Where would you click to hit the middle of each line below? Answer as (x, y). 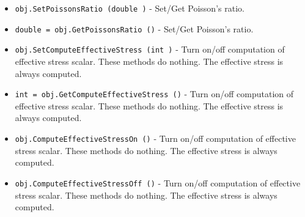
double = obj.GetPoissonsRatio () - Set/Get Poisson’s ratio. (134, 28)
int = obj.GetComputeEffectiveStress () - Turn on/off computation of (154, 94)
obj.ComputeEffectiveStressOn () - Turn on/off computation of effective (155, 138)
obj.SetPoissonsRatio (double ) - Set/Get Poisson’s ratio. (130, 8)
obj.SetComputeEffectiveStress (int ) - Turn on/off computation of (150, 49)
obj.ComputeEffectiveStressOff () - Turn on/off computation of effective (158, 182)
